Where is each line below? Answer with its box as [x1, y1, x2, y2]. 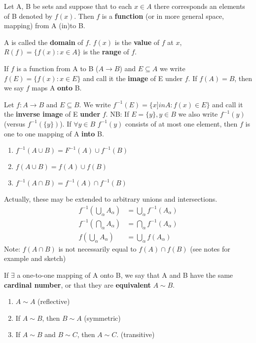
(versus [4, 118, 25, 129]
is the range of [83, 46, 129, 57]
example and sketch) [4, 253, 66, 263]
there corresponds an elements [154, 1, 245, 11]
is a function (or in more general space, [102, 10, 224, 21]
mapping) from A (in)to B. [4, 20, 85, 31]
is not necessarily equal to [58, 243, 137, 254]
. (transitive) [116, 329, 155, 340]
